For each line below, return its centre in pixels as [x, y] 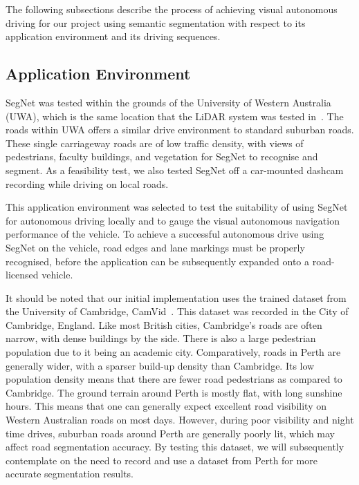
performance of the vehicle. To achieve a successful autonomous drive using [165, 234]
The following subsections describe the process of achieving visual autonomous [172, 9]
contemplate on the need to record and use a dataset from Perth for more [162, 460]
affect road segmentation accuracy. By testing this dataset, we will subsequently [175, 447]
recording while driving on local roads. [87, 183]
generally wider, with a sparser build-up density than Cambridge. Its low [160, 365]
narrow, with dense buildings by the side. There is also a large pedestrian [161, 338]
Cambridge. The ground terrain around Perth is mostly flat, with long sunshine [174, 392]
